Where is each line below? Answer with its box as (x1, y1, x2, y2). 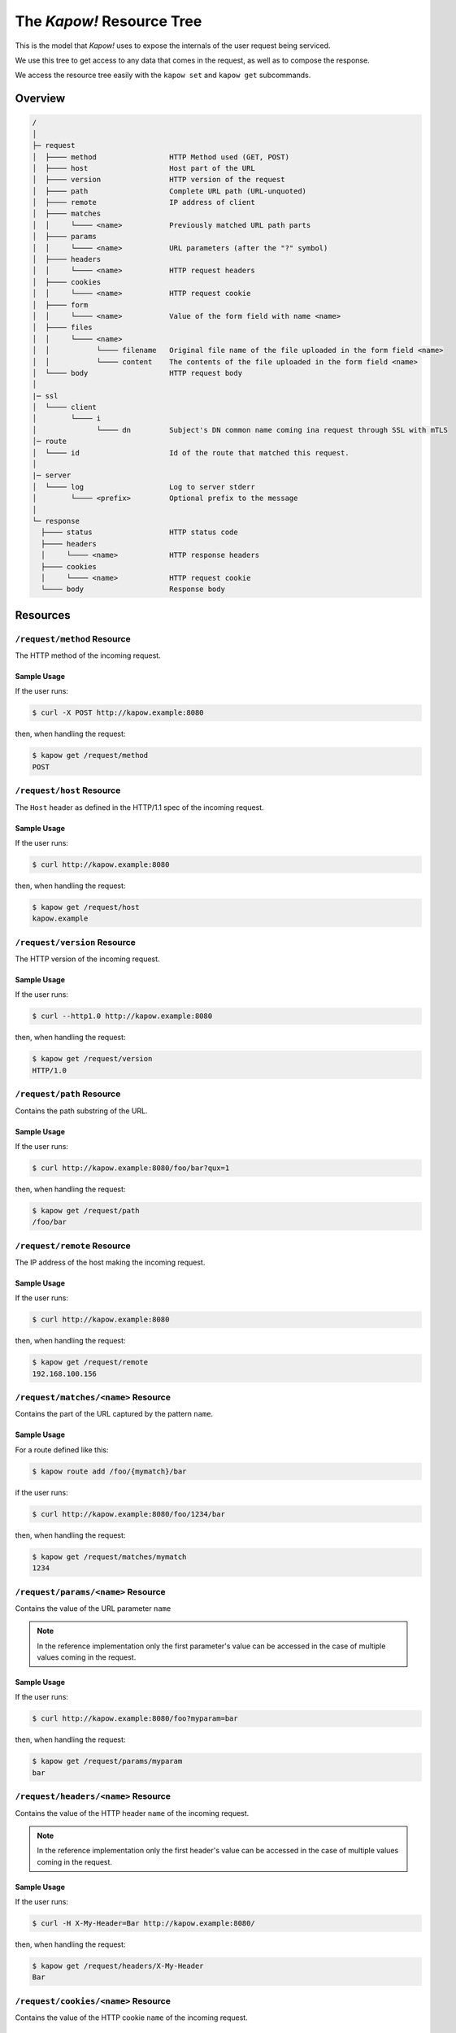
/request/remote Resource (15, 1240, 131, 1252)
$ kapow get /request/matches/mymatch (32, 1552, 187, 1561)
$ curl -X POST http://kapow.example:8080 (32, 708, 204, 717)
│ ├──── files (32, 323, 93, 333)
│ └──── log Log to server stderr (32, 482, 255, 491)
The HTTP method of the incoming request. (15, 651, 162, 660)
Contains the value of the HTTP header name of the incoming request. (15, 1808, 250, 1818)
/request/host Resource (15, 785, 121, 796)
